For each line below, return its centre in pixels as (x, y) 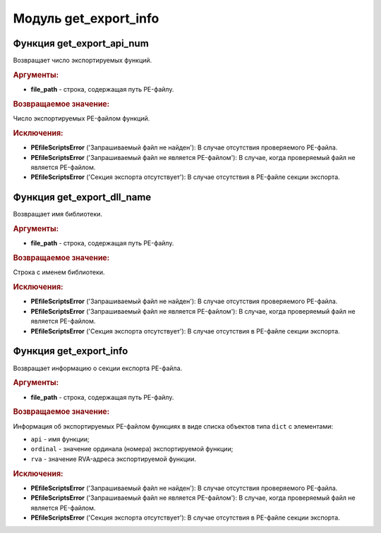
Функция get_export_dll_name (82, 197)
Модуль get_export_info (86, 18)
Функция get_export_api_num (81, 43)
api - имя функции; (60, 439)
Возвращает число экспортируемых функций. (83, 61)
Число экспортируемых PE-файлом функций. (81, 118)
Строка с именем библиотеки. (59, 272)
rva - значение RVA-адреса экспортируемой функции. (114, 459)
